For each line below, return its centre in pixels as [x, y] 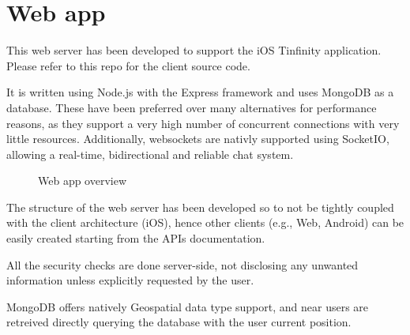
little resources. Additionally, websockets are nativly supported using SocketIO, [198, 139]
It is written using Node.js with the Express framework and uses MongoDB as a [200, 92]
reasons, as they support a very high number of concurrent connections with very [203, 123]
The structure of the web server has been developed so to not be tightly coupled [200, 207]
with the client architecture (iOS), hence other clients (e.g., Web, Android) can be [205, 222]
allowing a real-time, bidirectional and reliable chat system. [150, 154]
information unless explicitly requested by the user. [130, 280]
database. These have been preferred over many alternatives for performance [192, 107]
